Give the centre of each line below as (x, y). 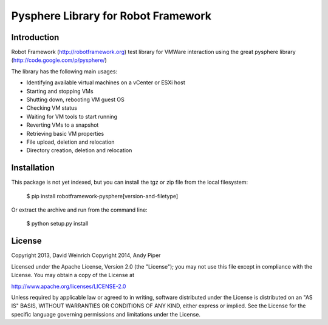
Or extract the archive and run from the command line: (80, 210)
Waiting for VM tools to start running (72, 116)
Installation (33, 168)
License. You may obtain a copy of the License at (73, 275)
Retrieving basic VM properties (65, 133)
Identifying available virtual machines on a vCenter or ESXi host (106, 82)
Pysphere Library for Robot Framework (111, 16)
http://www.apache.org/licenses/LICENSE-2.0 (69, 286)
